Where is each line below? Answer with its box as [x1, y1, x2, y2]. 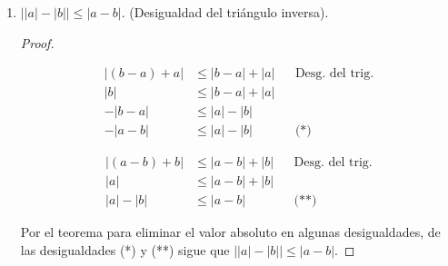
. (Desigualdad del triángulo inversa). [121, 3, 329, 21]
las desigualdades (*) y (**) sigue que [20, 241, 230, 259]
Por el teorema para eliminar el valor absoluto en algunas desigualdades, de [20, 222, 441, 241]
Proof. [20, 33, 55, 52]
